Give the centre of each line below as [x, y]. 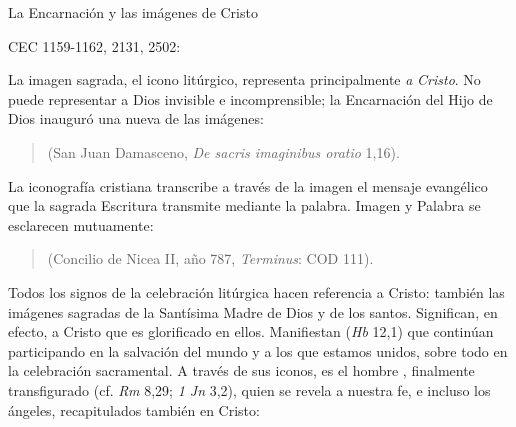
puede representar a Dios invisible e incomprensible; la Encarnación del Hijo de [250, 98]
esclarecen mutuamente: [81, 224]
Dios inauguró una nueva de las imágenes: [136, 118]
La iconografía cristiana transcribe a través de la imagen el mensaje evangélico [248, 185]
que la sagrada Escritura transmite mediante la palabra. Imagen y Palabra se [244, 205]
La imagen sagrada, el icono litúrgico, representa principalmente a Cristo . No [244, 79]
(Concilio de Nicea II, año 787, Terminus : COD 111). [210, 258]
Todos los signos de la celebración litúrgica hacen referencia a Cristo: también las [256, 291]
